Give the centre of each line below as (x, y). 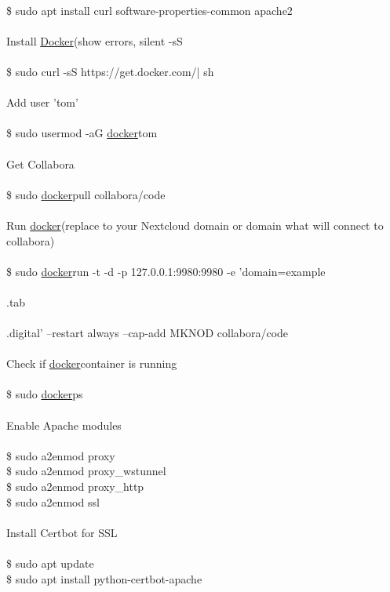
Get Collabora (40, 163)
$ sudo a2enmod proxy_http (75, 486)
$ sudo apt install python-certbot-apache (104, 578)
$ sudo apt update (50, 563)
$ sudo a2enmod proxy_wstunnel (86, 471)
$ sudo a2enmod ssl (53, 501)
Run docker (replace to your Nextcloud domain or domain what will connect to (195, 225)
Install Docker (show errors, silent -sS (95, 40)
